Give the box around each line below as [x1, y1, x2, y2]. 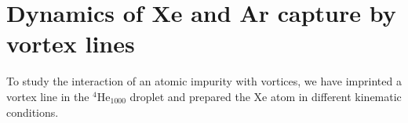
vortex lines [6, 27, 135, 60]
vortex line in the [6, 88, 89, 104]
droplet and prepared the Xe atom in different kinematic [129, 88, 402, 104]
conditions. [6, 103, 59, 120]
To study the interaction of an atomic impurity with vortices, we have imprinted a [6, 73, 402, 89]
